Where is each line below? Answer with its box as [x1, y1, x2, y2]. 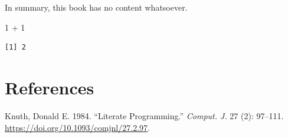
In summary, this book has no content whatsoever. [5, 1, 188, 13]
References [5, 75, 94, 99]
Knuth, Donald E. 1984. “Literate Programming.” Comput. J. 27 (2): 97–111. [5, 109, 284, 121]
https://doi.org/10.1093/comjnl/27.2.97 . [5, 121, 150, 133]
